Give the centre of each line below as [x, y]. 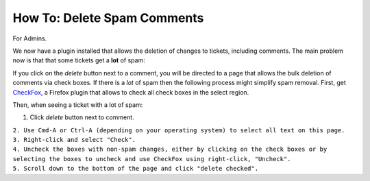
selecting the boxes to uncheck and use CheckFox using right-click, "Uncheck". [152, 159]
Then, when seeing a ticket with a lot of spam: [78, 105]
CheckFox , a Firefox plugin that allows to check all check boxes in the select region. [131, 92]
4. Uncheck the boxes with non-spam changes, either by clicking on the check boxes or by [170, 149]
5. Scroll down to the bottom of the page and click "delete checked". [136, 169]
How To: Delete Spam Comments [108, 18]
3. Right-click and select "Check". [74, 140]
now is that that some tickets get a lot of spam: [79, 60]
